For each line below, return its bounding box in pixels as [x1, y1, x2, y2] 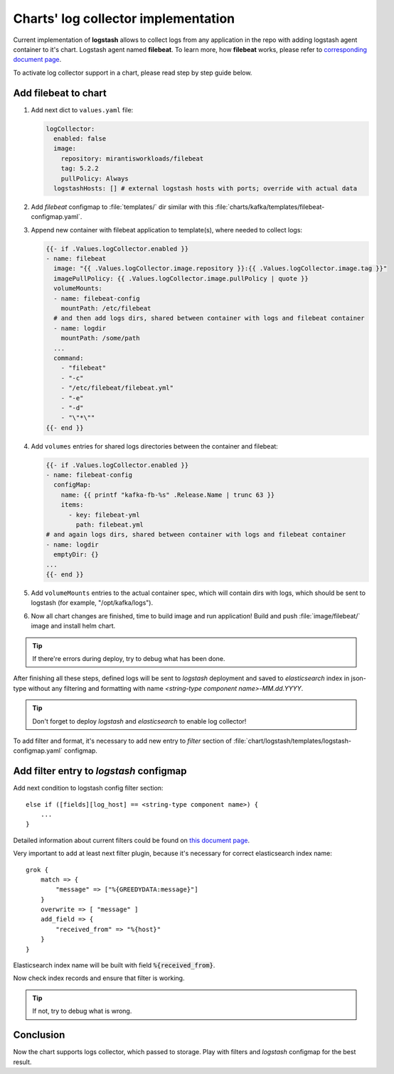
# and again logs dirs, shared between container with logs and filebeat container [46, 530, 346, 539]
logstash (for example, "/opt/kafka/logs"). [31, 598, 153, 607]
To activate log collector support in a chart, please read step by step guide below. [13, 68, 252, 77]
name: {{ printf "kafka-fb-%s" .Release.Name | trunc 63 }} [60, 490, 275, 499]
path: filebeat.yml [75, 521, 144, 529]
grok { [26, 866, 49, 874]
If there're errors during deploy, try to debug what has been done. [32, 654, 225, 662]
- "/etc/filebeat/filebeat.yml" [60, 384, 174, 392]
